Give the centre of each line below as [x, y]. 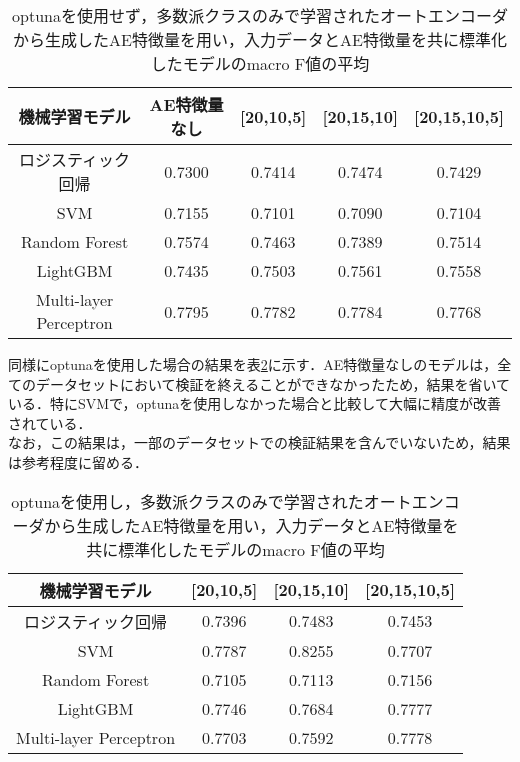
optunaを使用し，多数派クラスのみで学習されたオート [211, 501]
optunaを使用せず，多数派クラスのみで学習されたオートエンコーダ [260, 15]
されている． [50, 422]
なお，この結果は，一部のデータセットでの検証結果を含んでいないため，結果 [259, 442]
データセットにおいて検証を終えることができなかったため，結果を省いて [273, 383]
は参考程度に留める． [78, 461]
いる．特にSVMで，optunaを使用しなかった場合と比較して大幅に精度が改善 [254, 403]
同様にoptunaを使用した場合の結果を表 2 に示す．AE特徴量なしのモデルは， [253, 364]
